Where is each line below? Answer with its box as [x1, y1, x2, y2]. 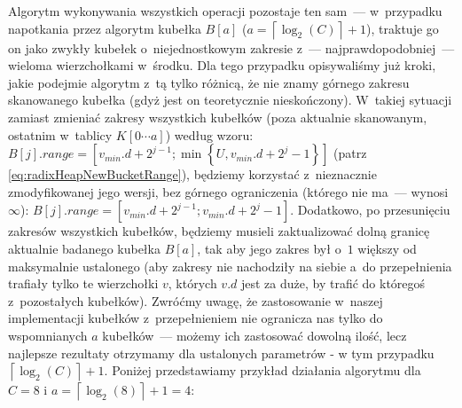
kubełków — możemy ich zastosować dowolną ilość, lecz [102, 326, 407, 344]
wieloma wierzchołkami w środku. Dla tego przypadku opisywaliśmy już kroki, [8, 56, 436, 75]
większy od [357, 239, 417, 257]
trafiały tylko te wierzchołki [8, 274, 159, 293]
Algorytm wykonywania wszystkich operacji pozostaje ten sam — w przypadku [8, 2, 442, 20]
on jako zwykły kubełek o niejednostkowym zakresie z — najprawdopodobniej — [8, 38, 455, 57]
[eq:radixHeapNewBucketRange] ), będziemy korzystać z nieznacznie [8, 165, 377, 184]
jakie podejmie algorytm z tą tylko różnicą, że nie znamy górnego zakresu [8, 73, 410, 91]
